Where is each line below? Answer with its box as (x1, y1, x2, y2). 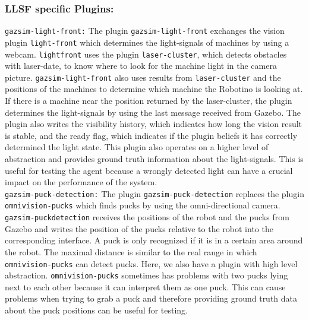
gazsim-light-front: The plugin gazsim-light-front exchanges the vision (5, 24, 285, 37)
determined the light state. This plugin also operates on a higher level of (5, 141, 269, 153)
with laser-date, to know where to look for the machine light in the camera (5, 59, 277, 72)
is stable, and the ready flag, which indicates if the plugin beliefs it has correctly (5, 129, 298, 141)
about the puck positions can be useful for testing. (5, 304, 188, 316)
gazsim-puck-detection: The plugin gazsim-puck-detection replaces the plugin (5, 187, 304, 199)
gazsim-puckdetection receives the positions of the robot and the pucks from (5, 211, 289, 223)
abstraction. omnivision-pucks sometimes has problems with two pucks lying (5, 269, 288, 281)
